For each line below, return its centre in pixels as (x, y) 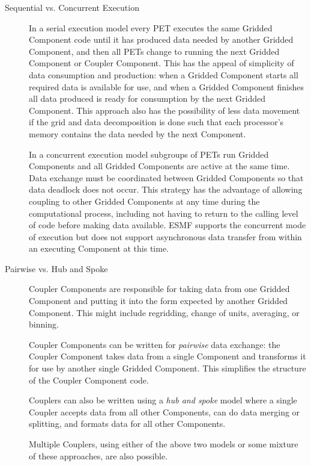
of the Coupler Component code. (89, 380)
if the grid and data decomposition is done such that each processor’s (156, 122)
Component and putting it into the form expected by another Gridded (159, 301)
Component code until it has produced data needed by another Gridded (161, 39)
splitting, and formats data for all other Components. (127, 424)
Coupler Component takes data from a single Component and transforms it (168, 356)
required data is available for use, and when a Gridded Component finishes (166, 86)
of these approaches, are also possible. (98, 455)
